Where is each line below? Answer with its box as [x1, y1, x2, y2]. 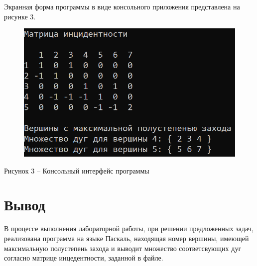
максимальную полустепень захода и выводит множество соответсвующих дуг [4, 243, 242, 253]
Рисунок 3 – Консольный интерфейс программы [4, 165, 149, 176]
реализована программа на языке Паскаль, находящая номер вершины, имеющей [4, 233, 249, 243]
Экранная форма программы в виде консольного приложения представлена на [4, 1, 240, 11]
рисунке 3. [4, 11, 36, 21]
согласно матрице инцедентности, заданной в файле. [4, 253, 163, 263]
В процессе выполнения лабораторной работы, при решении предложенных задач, [4, 223, 254, 234]
